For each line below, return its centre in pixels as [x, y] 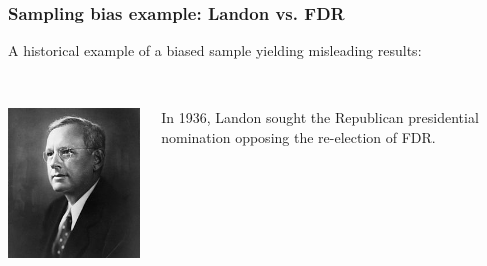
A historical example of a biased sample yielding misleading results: [215, 50]
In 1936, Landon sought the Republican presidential [320, 117]
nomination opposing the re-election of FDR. [298, 137]
